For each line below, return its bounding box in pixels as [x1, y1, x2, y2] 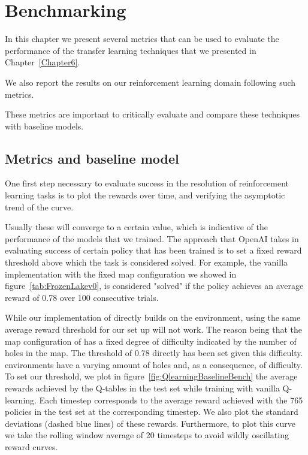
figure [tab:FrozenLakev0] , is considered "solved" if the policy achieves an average [5, 279, 304, 292]
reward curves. [5, 440, 58, 453]
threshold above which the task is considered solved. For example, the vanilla [5, 256, 288, 269]
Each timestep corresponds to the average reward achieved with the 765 [39, 393, 303, 406]
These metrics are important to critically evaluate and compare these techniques [5, 108, 300, 120]
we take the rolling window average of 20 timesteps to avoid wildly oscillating [5, 429, 289, 441]
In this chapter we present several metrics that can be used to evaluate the [5, 32, 279, 45]
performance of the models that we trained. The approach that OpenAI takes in [5, 232, 299, 245]
